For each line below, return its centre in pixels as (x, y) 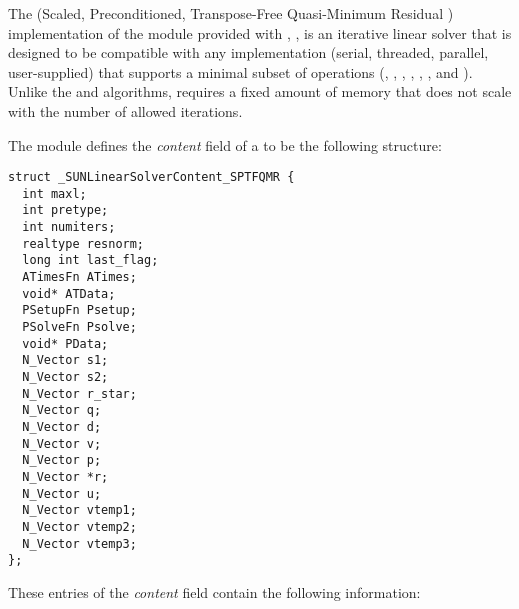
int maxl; (54, 193)
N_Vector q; (62, 410)
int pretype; (65, 210)
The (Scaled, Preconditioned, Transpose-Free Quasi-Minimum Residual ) (231, 13)
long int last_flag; (90, 260)
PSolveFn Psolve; (79, 327)
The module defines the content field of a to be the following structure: (225, 144)
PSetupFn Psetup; (79, 310)
